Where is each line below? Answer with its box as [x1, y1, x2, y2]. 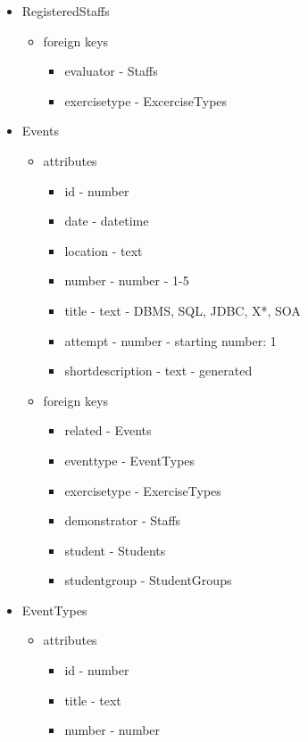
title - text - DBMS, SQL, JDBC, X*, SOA [64, 301, 301, 319]
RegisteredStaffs [21, 2, 110, 20]
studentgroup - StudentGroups [64, 571, 232, 589]
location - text [64, 241, 143, 260]
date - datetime [64, 211, 149, 230]
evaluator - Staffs [64, 62, 158, 80]
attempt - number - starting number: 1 [64, 331, 277, 350]
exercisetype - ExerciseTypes [64, 481, 221, 499]
